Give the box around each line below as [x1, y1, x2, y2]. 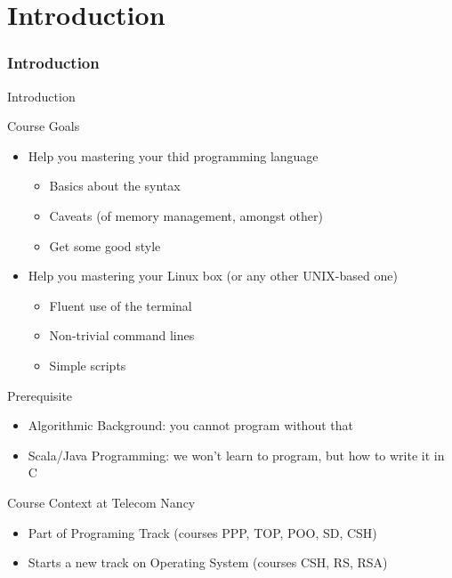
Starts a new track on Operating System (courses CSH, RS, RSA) [28, 553, 388, 572]
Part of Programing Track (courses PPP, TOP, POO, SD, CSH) [28, 523, 377, 541]
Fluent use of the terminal [49, 296, 192, 314]
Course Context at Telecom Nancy [7, 493, 196, 511]
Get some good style [49, 236, 161, 255]
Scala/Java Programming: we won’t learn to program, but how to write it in [28, 445, 445, 464]
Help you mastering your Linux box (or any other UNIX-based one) [28, 266, 398, 285]
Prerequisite [7, 386, 73, 404]
